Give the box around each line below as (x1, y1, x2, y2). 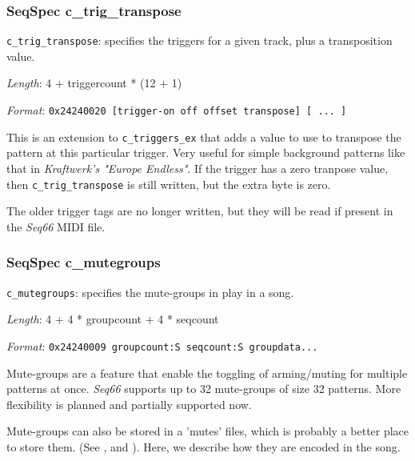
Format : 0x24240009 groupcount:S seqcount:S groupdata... (6, 337, 318, 354)
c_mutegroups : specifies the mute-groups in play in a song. (6, 283, 294, 300)
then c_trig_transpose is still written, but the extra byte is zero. (6, 175, 331, 192)
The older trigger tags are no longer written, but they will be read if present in (6, 202, 393, 219)
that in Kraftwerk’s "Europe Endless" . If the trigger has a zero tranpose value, (6, 159, 389, 176)
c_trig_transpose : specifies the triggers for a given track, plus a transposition (6, 32, 393, 49)
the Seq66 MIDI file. (6, 218, 106, 235)
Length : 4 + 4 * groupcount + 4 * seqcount (6, 311, 219, 327)
